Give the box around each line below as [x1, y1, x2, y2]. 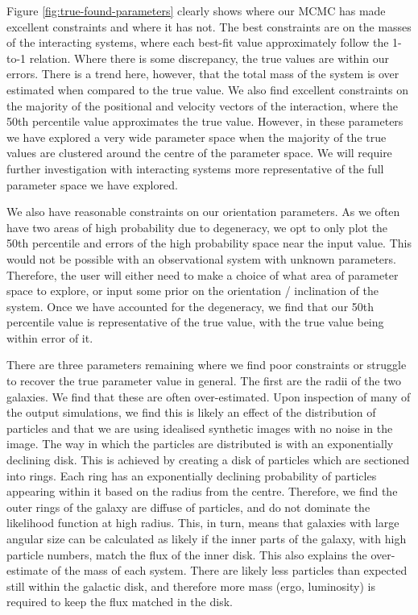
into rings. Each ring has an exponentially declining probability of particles [6, 467, 377, 484]
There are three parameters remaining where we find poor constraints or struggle [6, 356, 407, 373]
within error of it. [6, 329, 93, 346]
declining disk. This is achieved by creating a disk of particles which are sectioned [6, 451, 410, 468]
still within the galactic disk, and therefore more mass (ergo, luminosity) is [6, 577, 375, 594]
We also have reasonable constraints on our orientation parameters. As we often [6, 203, 400, 220]
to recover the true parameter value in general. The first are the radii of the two [6, 372, 401, 389]
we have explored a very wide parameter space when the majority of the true [6, 128, 387, 145]
